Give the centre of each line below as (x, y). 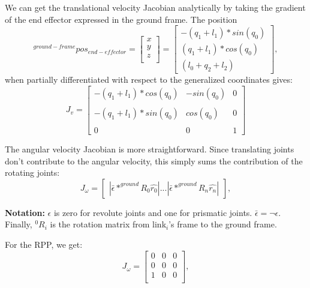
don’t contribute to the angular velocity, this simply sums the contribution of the (154, 160)
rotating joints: (32, 172)
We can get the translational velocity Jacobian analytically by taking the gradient (155, 7)
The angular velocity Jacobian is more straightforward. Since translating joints (150, 149)
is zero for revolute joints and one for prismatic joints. (153, 212)
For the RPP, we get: (44, 244)
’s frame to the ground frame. (223, 224)
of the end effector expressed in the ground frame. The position (121, 19)
